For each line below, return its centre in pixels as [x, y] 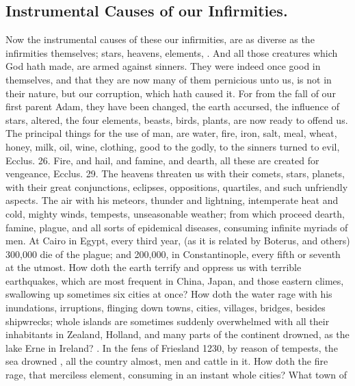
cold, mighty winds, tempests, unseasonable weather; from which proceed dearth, [175, 213]
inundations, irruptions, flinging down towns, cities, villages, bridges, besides [166, 308]
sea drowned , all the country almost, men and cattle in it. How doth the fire [167, 361]
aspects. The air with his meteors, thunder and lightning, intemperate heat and [172, 200]
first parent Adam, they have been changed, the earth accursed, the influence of [172, 106]
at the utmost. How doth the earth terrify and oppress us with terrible [154, 267]
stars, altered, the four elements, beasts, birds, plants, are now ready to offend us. [177, 119]
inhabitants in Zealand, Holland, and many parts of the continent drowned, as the [177, 334]
